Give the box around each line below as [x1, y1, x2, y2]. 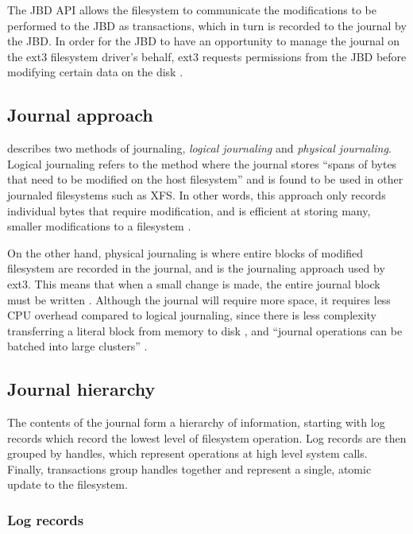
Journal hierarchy [7, 377, 156, 401]
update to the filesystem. [7, 476, 128, 493]
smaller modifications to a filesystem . [7, 218, 191, 234]
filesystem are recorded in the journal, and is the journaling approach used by [7, 260, 385, 277]
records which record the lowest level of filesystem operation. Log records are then [7, 429, 407, 446]
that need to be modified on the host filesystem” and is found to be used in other [7, 171, 403, 188]
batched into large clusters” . [7, 338, 148, 354]
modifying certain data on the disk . [7, 64, 183, 80]
